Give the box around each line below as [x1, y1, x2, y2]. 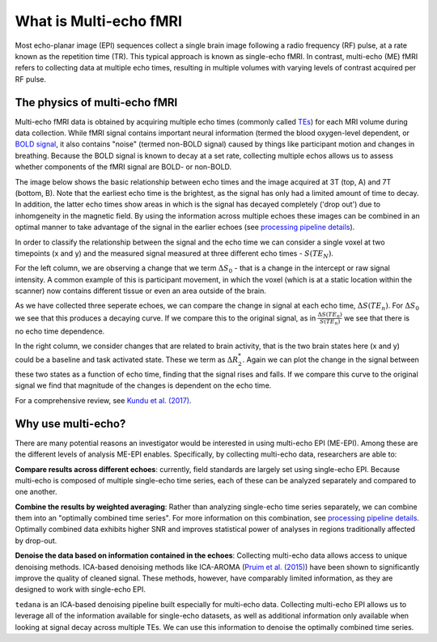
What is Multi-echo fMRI [15, 12, 182, 30]
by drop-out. [15, 535, 57, 546]
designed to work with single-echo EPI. [15, 585, 146, 594]
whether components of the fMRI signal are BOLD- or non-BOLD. [15, 162, 232, 172]
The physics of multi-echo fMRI [15, 96, 178, 109]
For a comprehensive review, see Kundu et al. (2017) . [15, 395, 192, 405]
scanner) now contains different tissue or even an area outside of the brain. [15, 286, 266, 295]
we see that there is [344, 312, 410, 323]
